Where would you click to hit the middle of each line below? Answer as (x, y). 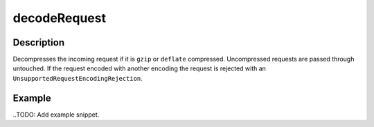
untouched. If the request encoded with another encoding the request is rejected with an (140, 68)
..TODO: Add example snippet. (56, 115)
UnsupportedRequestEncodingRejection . (78, 78)
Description (39, 42)
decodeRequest (60, 18)
